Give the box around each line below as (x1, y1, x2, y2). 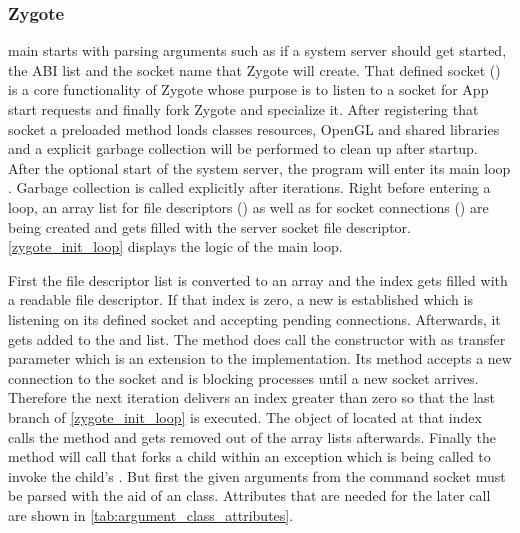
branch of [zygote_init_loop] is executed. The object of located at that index (8, 406, 482, 427)
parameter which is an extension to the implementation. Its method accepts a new (8, 348, 512, 369)
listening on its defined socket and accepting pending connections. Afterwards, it (8, 308, 501, 329)
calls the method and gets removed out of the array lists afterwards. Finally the (8, 426, 497, 447)
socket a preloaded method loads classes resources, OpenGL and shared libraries (8, 118, 500, 139)
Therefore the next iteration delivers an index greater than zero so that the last (8, 387, 495, 408)
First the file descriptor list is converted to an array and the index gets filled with (8, 269, 508, 290)
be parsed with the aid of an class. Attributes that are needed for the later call (8, 485, 491, 506)
